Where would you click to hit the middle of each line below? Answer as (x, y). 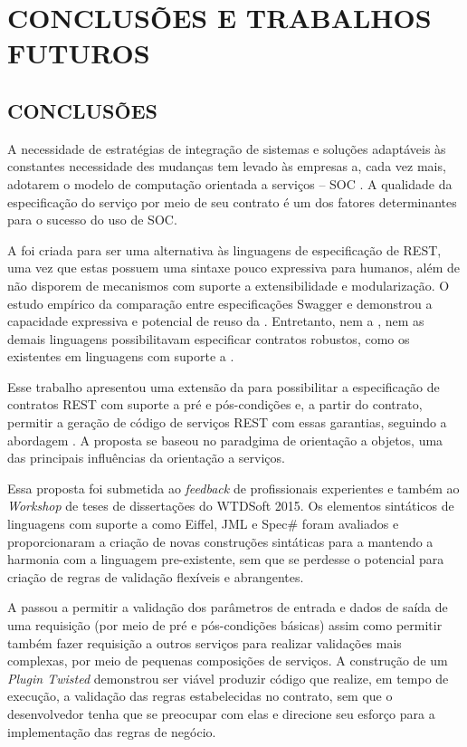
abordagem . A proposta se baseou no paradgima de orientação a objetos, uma (225, 440)
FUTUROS (79, 53)
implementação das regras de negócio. (112, 731)
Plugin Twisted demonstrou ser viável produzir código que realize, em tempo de (228, 678)
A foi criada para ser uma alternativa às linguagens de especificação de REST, (224, 249)
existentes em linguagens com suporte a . (121, 356)
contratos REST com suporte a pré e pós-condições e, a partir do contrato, (215, 404)
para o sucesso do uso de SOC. (92, 220)
